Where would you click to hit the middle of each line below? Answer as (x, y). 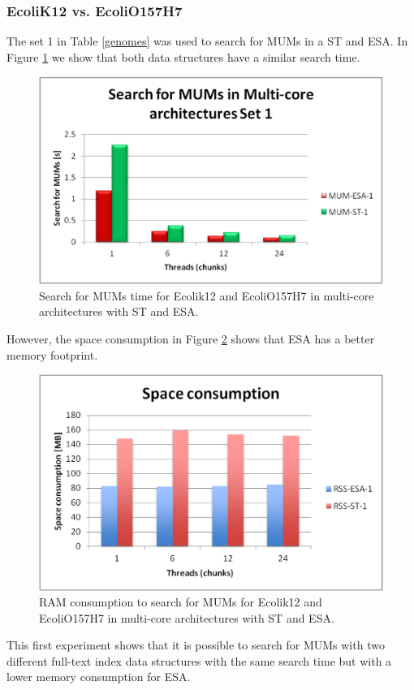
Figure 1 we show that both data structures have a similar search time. (183, 56)
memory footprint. (52, 354)
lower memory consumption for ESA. (99, 677)
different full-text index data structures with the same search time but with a (199, 660)
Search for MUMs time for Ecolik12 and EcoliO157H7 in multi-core (207, 295)
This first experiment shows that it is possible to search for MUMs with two (196, 645)
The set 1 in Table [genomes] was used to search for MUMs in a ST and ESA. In (207, 41)
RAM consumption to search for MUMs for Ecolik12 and (181, 602)
